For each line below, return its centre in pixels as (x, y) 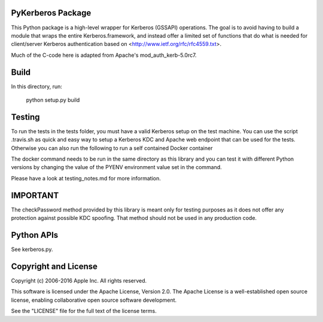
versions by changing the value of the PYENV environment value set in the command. (117, 167)
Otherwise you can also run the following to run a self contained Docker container (112, 148)
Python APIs (35, 235)
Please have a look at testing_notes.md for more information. (86, 178)
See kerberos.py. (32, 249)
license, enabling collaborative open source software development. (94, 300)
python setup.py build (53, 100)
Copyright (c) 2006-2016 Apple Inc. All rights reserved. (79, 280)
